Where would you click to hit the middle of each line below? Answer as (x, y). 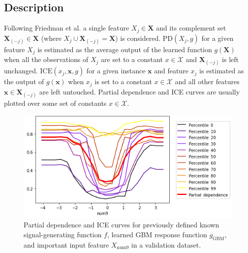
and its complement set (191, 28)
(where (51, 38)
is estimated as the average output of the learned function (125, 49)
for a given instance (116, 71)
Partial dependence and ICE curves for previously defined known (122, 225)
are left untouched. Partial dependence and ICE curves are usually (140, 91)
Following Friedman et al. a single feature (67, 28)
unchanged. (21, 71)
